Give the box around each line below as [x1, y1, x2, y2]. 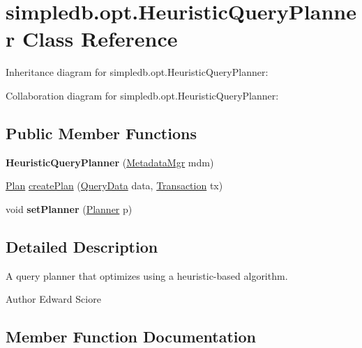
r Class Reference [6, 24, 178, 53]
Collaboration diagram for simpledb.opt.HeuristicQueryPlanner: [6, 88, 279, 102]
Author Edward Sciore [6, 292, 101, 306]
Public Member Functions [6, 122, 197, 143]
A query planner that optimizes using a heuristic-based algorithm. [6, 268, 288, 283]
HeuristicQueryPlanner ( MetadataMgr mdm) [6, 155, 214, 169]
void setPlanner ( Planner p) [6, 201, 133, 216]
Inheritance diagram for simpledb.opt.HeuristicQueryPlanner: [6, 65, 269, 79]
